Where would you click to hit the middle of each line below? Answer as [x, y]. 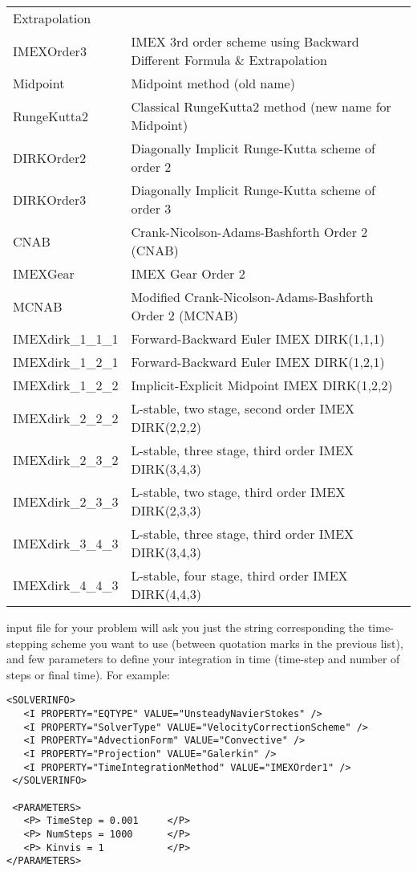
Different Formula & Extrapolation [229, 60]
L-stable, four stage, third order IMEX [239, 575]
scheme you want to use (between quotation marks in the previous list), [227, 643]
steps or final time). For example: [88, 674]
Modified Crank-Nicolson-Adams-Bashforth [252, 297]
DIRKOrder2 [50, 157]
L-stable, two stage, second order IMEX [243, 408]
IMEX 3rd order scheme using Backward [245, 41]
